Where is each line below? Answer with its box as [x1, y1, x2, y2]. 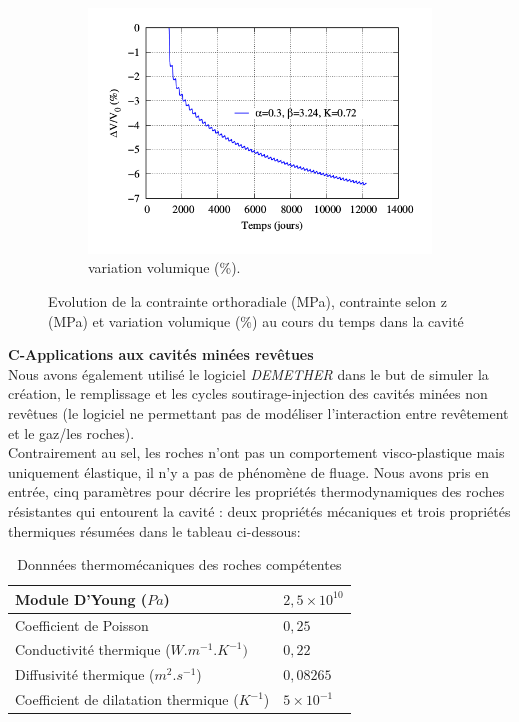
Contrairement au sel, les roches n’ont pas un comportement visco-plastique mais [8, 442, 505, 463]
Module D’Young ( [15, 588, 148, 609]
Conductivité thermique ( [15, 639, 171, 660]
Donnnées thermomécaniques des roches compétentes [17, 554, 342, 575]
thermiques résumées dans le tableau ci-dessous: [8, 520, 301, 541]
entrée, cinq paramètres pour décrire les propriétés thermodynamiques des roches [8, 481, 505, 502]
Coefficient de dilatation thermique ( [15, 689, 239, 710]
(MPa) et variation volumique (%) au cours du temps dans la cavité [48, 310, 464, 331]
